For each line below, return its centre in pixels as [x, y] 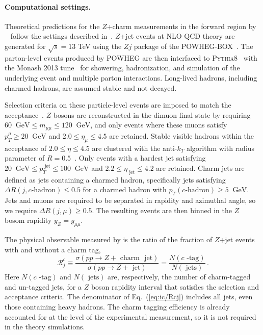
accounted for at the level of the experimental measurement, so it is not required [130, 316]
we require [21, 210]
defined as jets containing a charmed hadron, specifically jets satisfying [115, 179]
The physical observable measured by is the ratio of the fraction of [109, 239]
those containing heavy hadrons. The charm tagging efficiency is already [117, 306]
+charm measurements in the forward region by [181, 26]
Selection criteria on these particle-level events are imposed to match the [118, 105]
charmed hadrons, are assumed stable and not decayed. [91, 87]
